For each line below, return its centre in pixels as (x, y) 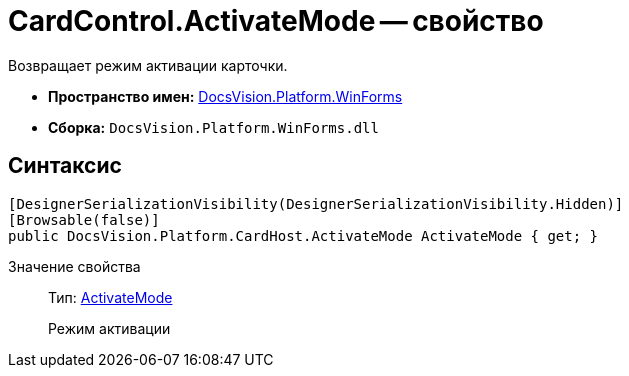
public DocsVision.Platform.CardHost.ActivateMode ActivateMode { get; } (303, 235)
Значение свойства (74, 266)
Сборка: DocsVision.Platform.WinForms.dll (213, 127)
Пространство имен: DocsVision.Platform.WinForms (225, 96)
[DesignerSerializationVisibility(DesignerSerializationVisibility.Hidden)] (316, 203)
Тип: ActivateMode (110, 297)
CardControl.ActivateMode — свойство (276, 21)
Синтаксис (65, 166)
